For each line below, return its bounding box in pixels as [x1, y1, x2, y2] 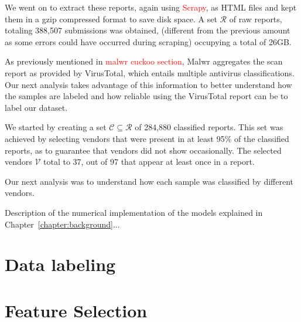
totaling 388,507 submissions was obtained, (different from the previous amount [5, 24, 290, 36]
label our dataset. [5, 101, 68, 113]
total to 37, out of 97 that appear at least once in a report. [43, 155, 255, 168]
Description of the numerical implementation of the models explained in [5, 206, 263, 218]
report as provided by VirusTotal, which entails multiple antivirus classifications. [5, 66, 295, 79]
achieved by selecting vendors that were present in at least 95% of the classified [5, 132, 289, 144]
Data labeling [5, 252, 116, 276]
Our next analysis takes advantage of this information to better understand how [5, 78, 292, 90]
